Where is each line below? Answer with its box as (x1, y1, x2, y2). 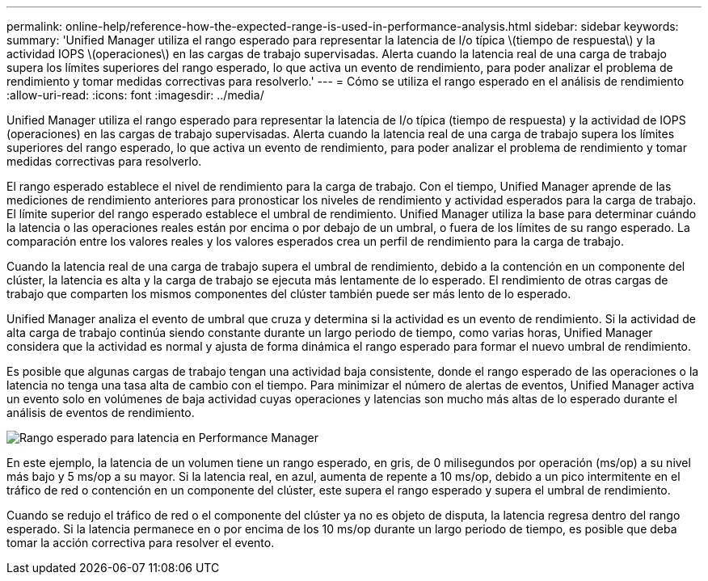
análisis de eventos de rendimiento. (6, 406, 195, 419)
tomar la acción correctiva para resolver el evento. (6, 536, 275, 549)
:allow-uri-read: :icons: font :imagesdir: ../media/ (6, 88, 264, 102)
